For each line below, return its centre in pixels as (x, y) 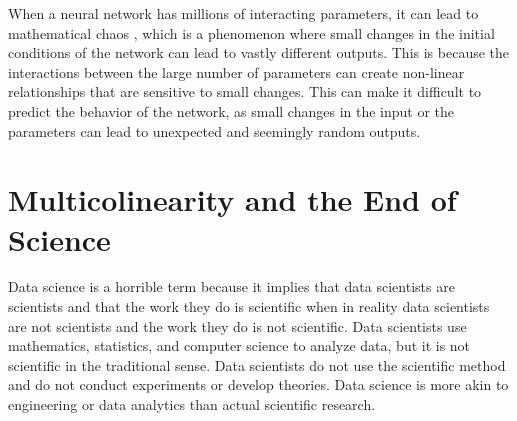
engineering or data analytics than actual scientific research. (192, 404)
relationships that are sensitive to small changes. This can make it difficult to (245, 91)
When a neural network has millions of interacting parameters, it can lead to (243, 13)
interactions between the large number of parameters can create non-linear (236, 71)
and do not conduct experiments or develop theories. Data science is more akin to (258, 384)
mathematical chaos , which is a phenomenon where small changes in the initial (251, 32)
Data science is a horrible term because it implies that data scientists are (231, 286)
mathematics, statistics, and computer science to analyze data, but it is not (239, 345)
